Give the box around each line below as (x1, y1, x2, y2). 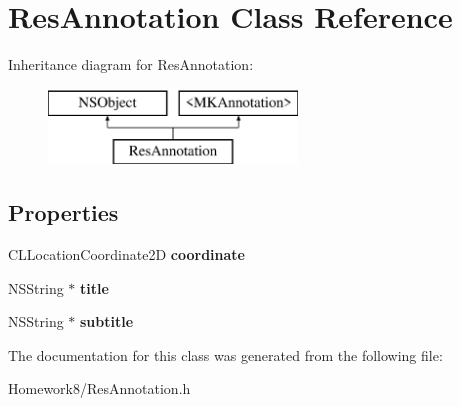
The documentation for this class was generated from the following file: (8, 344, 443, 365)
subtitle (80, 311, 134, 332)
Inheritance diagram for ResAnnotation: (8, 54, 254, 75)
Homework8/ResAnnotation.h (8, 378, 191, 399)
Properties (8, 197, 119, 228)
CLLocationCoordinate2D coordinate (8, 244, 245, 265)
